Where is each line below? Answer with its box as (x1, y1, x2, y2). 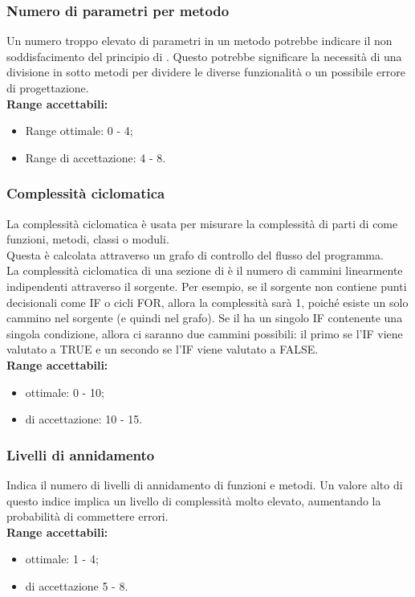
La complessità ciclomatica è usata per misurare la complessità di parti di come (6, 215, 398, 231)
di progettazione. (6, 80, 89, 96)
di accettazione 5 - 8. (25, 577, 128, 594)
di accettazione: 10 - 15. (25, 411, 143, 427)
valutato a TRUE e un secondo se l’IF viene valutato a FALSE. (6, 341, 319, 358)
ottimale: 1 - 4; (25, 550, 99, 567)
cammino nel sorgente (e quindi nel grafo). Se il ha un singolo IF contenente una (6, 309, 403, 326)
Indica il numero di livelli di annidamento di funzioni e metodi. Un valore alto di (6, 476, 403, 493)
